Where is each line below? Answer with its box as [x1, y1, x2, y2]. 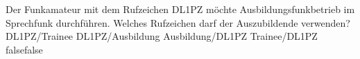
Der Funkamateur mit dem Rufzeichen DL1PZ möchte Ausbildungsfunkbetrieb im [6, 2, 355, 16]
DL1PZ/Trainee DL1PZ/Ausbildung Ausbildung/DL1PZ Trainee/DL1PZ [6, 29, 318, 43]
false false [6, 42, 43, 56]
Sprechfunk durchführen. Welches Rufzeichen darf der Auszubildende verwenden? [6, 15, 350, 29]
